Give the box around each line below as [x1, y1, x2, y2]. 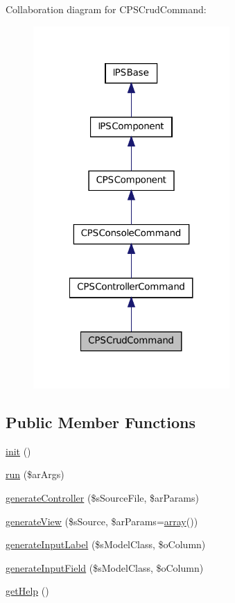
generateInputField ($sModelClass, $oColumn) [6, 560, 204, 575]
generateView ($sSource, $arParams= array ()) [6, 513, 198, 528]
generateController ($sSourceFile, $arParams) [6, 491, 199, 505]
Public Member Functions [6, 411, 195, 433]
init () [6, 443, 31, 458]
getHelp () [6, 584, 49, 598]
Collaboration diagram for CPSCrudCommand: [6, 2, 207, 16]
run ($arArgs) [6, 467, 64, 482]
